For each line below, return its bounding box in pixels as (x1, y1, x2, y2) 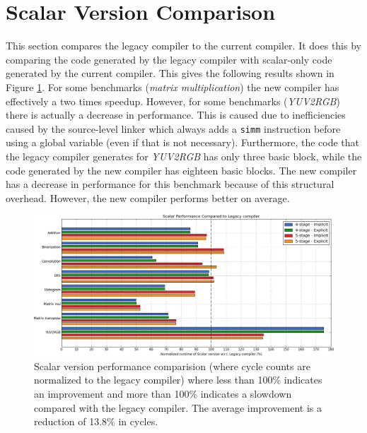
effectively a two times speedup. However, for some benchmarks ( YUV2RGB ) (6, 93, 340, 108)
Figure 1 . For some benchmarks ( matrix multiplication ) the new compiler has (6, 79, 339, 94)
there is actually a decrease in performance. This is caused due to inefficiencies (6, 107, 346, 122)
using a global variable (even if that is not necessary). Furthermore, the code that (6, 135, 360, 150)
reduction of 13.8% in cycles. (34, 414, 158, 429)
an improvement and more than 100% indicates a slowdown (34, 386, 292, 401)
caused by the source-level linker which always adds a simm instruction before (6, 121, 341, 136)
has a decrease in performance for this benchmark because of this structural (6, 177, 334, 191)
